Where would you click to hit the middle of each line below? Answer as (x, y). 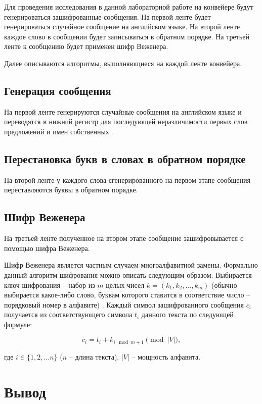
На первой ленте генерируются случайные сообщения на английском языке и (123, 111)
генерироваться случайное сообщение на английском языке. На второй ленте (122, 27)
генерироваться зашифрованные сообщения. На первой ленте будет (107, 16)
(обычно (224, 285)
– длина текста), (94, 356)
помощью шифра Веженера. (47, 248)
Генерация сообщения (58, 90)
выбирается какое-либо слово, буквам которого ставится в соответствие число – (127, 295)
